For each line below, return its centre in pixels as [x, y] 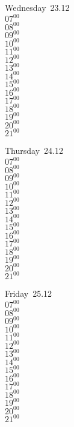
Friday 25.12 [29, 293]
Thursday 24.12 [34, 151]
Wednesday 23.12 [37, 7]
